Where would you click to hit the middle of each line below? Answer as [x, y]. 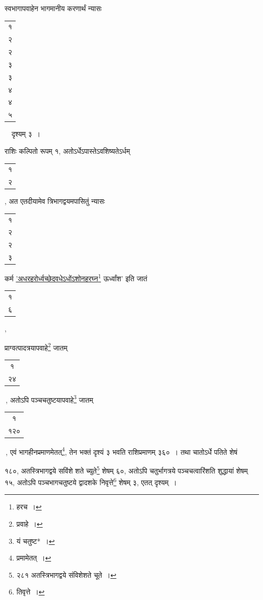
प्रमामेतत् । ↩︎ [34, 558]
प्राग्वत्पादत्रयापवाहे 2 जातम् [36, 347]
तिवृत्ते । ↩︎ [31, 592]
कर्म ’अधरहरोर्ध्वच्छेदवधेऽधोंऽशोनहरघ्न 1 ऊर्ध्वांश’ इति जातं [76, 277]
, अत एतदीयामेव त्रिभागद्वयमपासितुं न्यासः [55, 201]
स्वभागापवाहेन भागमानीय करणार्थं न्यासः [53, 8]
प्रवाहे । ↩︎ [30, 523]
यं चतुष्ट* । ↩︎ [36, 541]
